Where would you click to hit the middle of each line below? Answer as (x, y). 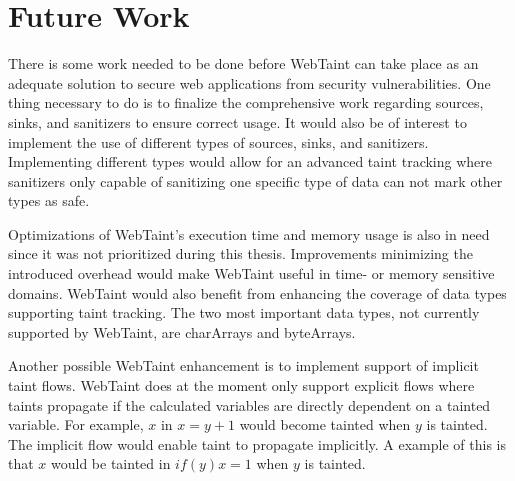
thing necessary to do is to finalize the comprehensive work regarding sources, (246, 102)
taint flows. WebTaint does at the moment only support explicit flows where (241, 385)
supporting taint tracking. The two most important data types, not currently (244, 312)
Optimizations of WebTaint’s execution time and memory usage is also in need (249, 233)
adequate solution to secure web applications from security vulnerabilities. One (249, 82)
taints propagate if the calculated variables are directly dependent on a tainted (249, 404)
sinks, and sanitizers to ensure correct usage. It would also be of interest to (237, 121)
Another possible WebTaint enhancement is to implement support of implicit (243, 365)
